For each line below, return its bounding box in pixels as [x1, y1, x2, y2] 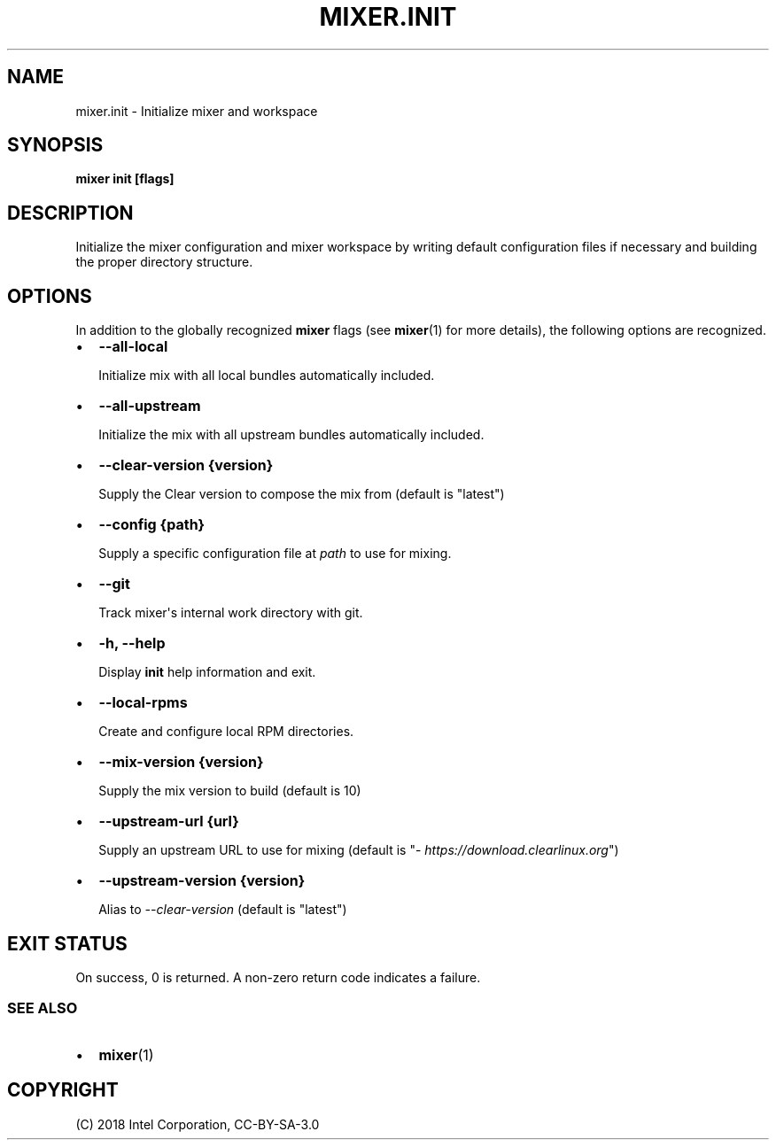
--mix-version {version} [98, 753, 264, 771]
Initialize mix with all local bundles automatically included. [98, 368, 435, 384]
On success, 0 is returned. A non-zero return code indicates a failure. [75, 969, 481, 985]
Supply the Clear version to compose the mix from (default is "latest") [98, 486, 505, 502]
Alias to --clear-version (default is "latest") [98, 902, 347, 918]
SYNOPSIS [7, 134, 104, 157]
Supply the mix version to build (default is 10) [98, 783, 361, 799]
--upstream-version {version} [98, 872, 306, 890]
